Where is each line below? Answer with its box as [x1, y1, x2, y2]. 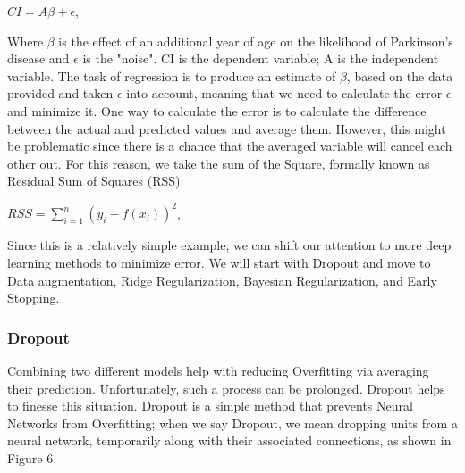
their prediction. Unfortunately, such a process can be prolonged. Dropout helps [7, 378, 445, 397]
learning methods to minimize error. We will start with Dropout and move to [7, 253, 431, 272]
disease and [7, 49, 70, 68]
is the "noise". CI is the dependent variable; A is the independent [82, 49, 439, 68]
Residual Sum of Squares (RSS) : [7, 171, 184, 190]
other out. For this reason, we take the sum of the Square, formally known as [7, 154, 430, 172]
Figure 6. [7, 449, 57, 467]
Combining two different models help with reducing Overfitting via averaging [7, 361, 429, 380]
